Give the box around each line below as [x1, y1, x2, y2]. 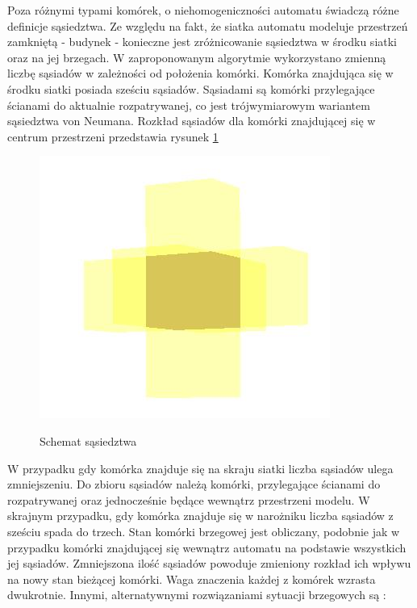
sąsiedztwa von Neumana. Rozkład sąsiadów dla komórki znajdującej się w [7, 112, 376, 129]
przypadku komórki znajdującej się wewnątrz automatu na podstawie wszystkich [7, 539, 407, 556]
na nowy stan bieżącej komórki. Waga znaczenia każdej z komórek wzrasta [7, 570, 376, 587]
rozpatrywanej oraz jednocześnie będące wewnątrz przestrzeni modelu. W [7, 491, 370, 508]
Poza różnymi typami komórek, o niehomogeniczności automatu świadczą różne [7, 2, 399, 18]
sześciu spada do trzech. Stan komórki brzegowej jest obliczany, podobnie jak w [7, 522, 400, 539]
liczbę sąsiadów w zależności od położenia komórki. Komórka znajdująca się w [7, 65, 394, 82]
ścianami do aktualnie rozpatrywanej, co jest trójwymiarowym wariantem [7, 96, 370, 113]
